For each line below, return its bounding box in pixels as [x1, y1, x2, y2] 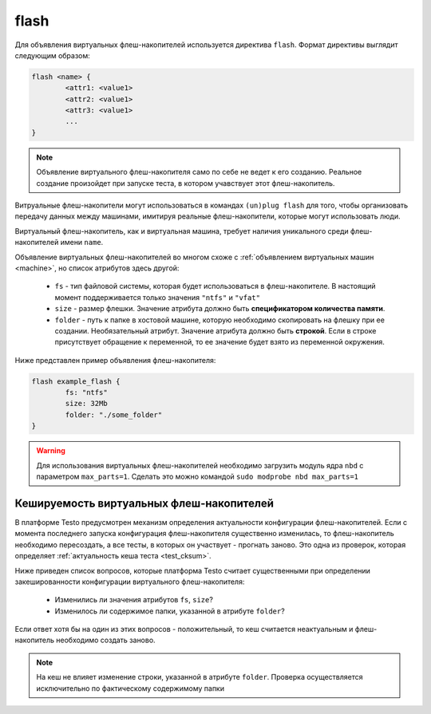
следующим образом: [14, 50, 91, 60]
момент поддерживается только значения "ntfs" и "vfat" [54, 292, 261, 302]
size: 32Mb [65, 399, 108, 408]
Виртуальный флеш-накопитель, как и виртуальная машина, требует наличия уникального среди [14, 226, 349, 235]
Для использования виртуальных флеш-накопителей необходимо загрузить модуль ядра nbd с [36, 460, 364, 470]
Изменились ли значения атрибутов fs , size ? [54, 595, 213, 605]
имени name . [60, 238, 104, 247]
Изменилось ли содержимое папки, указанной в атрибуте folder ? [54, 606, 285, 616]
